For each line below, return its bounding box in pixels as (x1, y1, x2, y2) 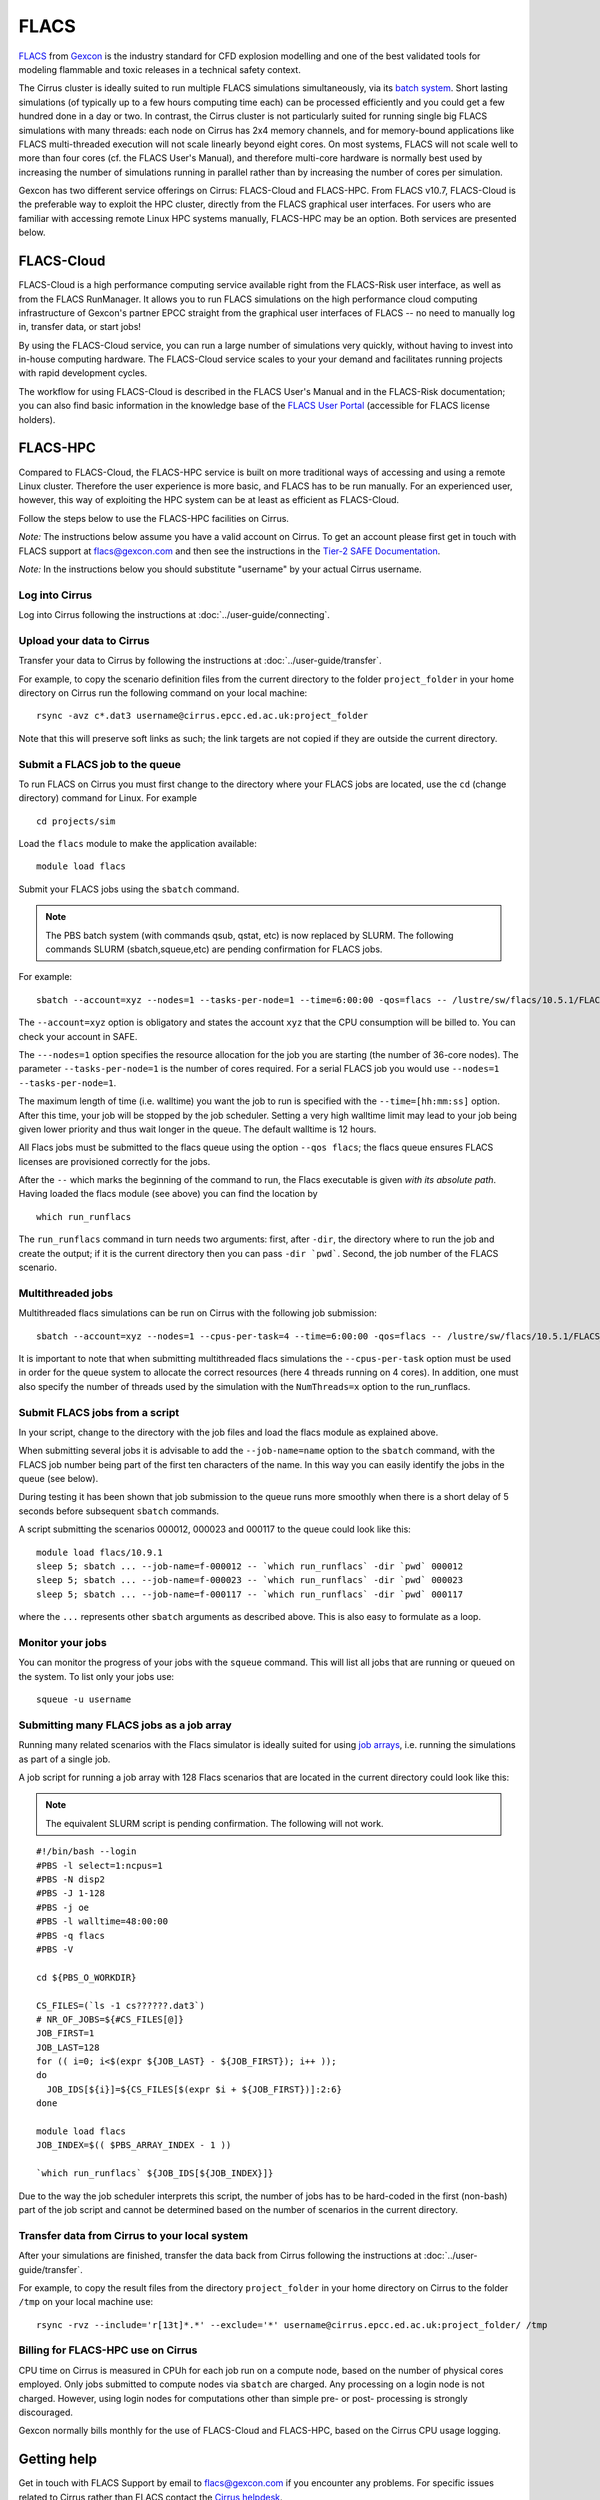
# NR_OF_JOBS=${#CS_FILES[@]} (36, 2013, 185, 2025)
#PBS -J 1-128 (36, 1888, 105, 1899)
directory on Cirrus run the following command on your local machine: (18, 686, 308, 699)
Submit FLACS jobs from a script (18, 1405, 180, 1419)
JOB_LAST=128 (36, 2041, 100, 2053)
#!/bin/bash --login (36, 1846, 137, 1857)
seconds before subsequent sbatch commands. (18, 1505, 220, 1517)
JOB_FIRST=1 (36, 2028, 95, 2039)
